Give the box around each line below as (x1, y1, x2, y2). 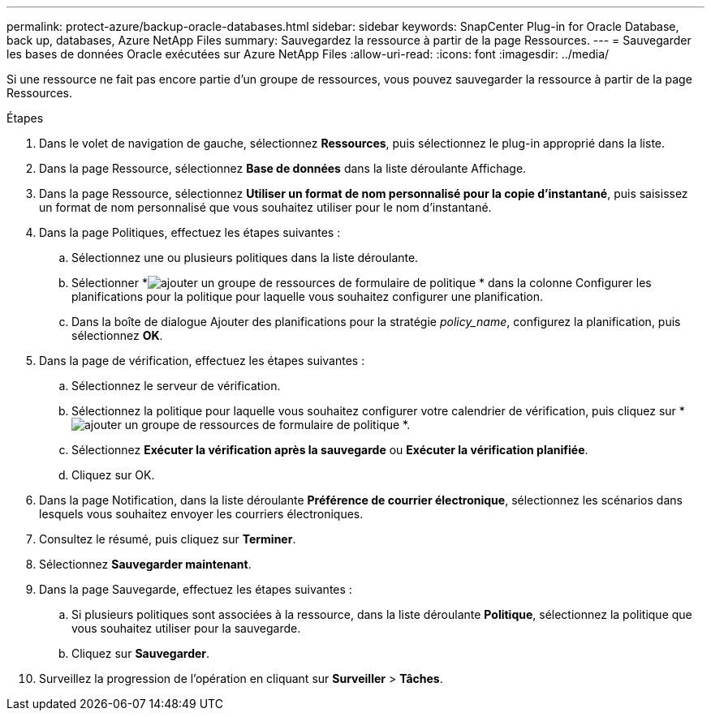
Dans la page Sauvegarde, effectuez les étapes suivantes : (39, 582, 352, 596)
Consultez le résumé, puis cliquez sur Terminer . (39, 532, 296, 546)
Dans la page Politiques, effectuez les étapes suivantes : (39, 225, 341, 239)
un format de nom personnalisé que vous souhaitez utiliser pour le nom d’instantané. (39, 200, 492, 214)
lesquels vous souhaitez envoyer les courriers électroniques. (39, 507, 364, 521)
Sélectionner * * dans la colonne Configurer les (71, 276, 652, 290)
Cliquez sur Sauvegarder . (71, 646, 210, 660)
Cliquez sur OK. (71, 468, 155, 482)
